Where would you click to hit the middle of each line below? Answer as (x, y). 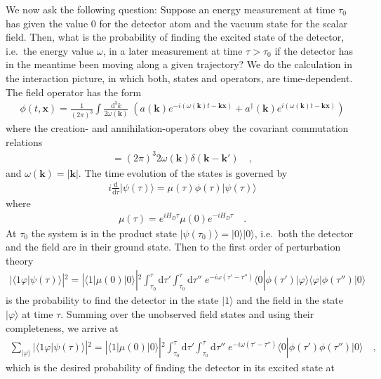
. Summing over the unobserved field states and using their (187, 313)
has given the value (47, 23)
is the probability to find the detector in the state (112, 300)
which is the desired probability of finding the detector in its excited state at (171, 367)
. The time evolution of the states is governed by (183, 172)
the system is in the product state (104, 233)
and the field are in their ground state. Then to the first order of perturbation (173, 247)
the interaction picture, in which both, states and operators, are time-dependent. (179, 78)
